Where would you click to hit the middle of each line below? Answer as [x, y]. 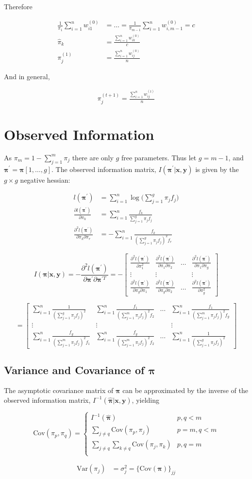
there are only [93, 157]
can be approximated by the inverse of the [185, 390]
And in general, [27, 76]
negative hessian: [45, 180]
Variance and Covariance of [74, 370]
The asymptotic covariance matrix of [59, 390]
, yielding [146, 400]
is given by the [217, 169]
